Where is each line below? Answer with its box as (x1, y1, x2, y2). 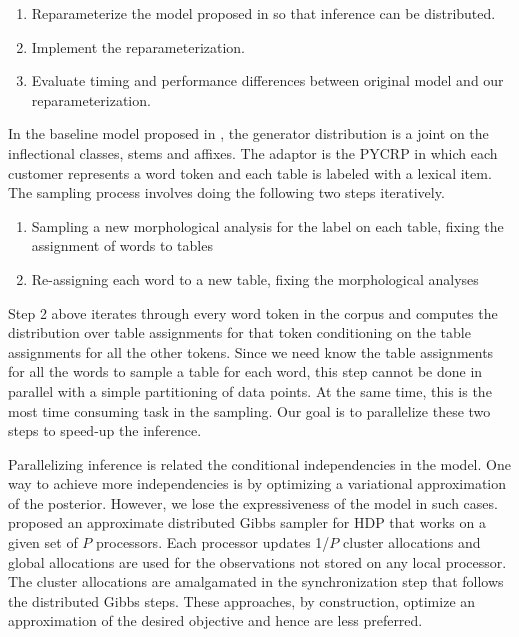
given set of (8, 532, 78, 553)
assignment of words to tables (31, 235, 213, 256)
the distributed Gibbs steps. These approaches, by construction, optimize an (8, 590, 476, 611)
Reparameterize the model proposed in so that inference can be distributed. (31, 3, 496, 23)
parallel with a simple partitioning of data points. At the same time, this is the (8, 380, 492, 401)
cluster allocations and (343, 532, 481, 553)
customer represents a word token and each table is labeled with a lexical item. (8, 162, 492, 183)
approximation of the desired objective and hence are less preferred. (8, 610, 423, 631)
